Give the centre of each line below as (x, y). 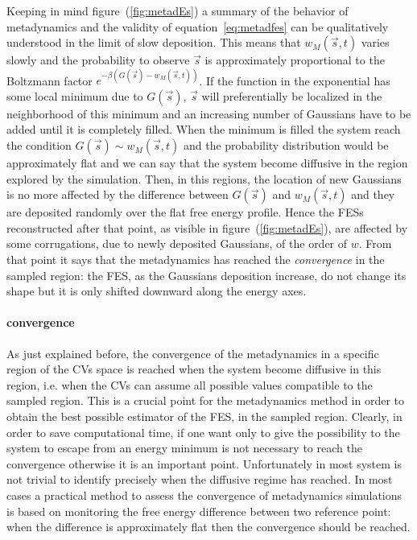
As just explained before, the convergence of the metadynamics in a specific (193, 353)
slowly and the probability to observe (98, 60)
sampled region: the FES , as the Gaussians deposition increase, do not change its (206, 275)
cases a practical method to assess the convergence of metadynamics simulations (204, 495)
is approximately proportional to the (295, 60)
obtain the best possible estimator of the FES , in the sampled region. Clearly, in (204, 416)
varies (375, 42)
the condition (39, 145)
